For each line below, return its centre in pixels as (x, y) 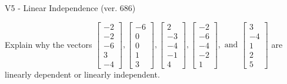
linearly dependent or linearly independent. (82, 74)
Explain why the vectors (49, 44)
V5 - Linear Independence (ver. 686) (70, 8)
